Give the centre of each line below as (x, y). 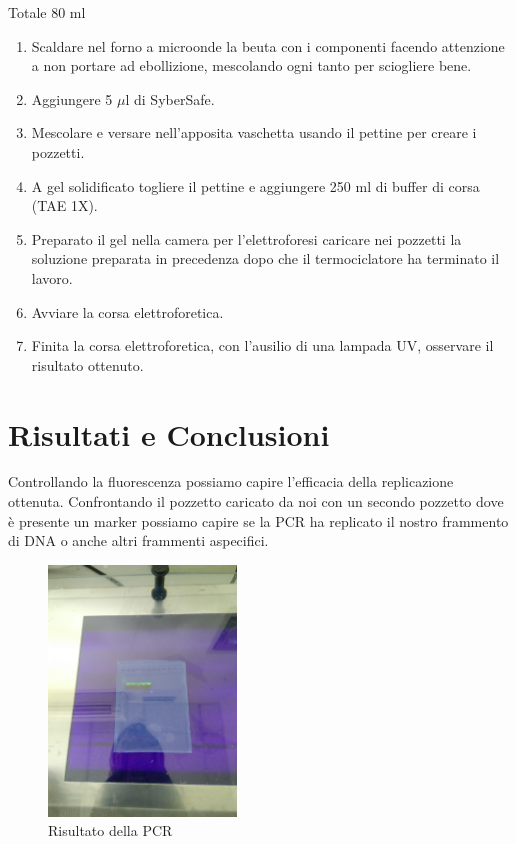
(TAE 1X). (64, 205)
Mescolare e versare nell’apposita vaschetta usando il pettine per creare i (254, 132)
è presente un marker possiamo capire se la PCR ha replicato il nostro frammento (258, 520)
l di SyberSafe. (170, 98)
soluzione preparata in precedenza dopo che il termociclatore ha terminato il (265, 258)
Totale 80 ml (47, 12)
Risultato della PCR (110, 830)
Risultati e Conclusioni (169, 433)
